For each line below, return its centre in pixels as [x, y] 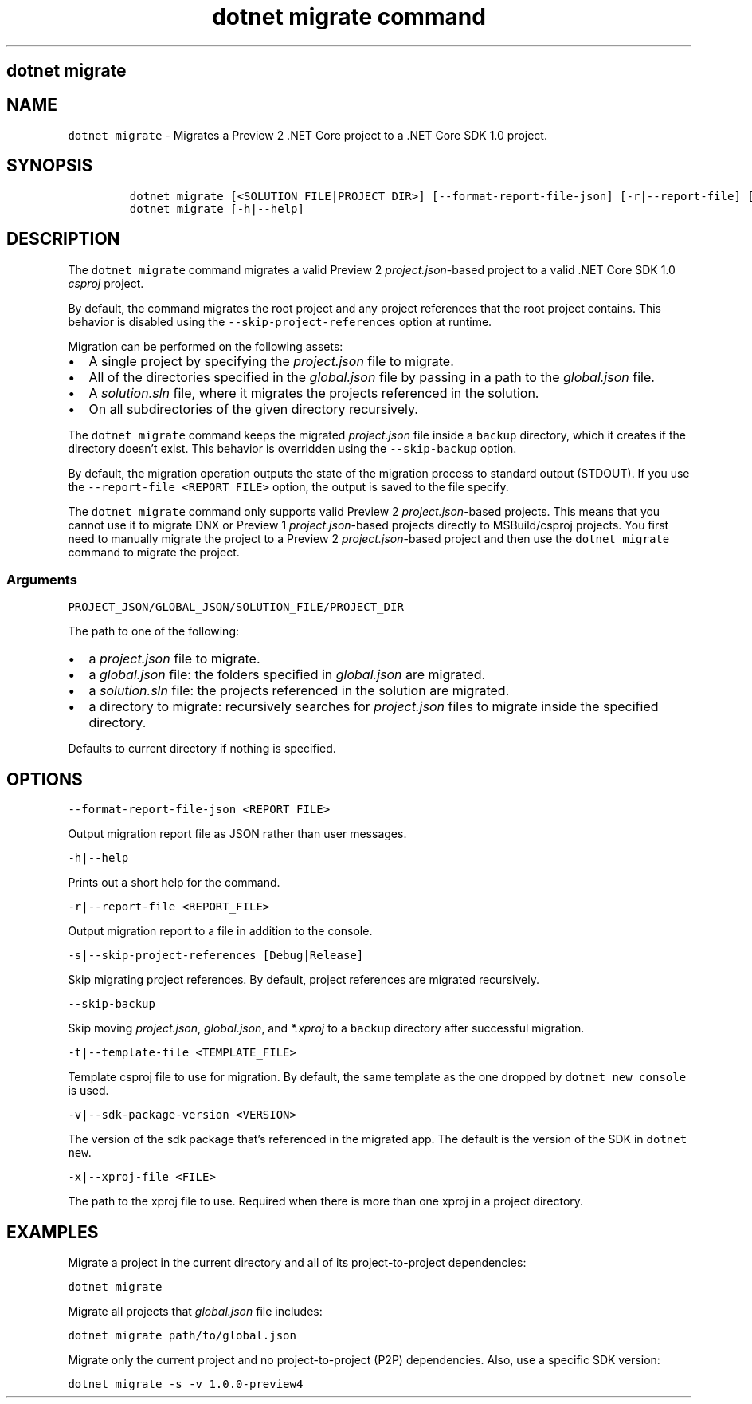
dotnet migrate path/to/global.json [182, 1336]
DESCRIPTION [63, 239]
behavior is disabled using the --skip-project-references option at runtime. [280, 321]
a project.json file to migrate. [174, 659]
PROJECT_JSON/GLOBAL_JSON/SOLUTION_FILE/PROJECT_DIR [236, 607]
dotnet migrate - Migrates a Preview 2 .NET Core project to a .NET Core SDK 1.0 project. [307, 136]
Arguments [42, 580]
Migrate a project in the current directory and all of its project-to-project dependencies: [297, 1263]
